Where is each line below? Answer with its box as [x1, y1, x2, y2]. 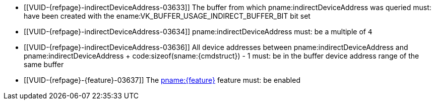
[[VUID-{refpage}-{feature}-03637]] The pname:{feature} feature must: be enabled [24, 76, 300, 84]
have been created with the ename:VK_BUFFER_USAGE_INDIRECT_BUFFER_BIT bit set [24, 12, 310, 20]
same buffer [24, 60, 64, 69]
